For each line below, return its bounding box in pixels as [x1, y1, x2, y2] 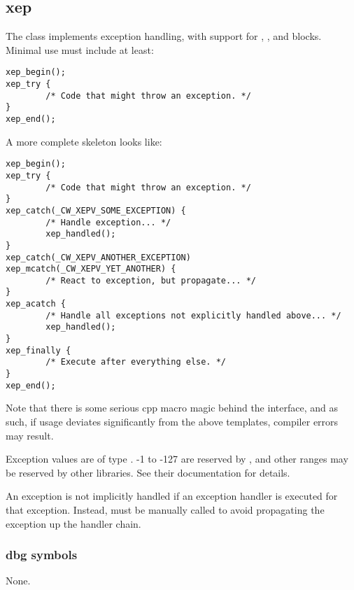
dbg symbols [6, 546, 78, 563]
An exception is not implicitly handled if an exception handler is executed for [6, 489, 338, 503]
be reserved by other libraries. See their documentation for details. [6, 465, 290, 479]
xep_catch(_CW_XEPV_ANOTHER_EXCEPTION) [6, 252, 191, 262]
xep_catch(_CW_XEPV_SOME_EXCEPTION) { [6, 205, 186, 216]
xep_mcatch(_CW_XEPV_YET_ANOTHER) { [6, 264, 176, 274]
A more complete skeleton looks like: [6, 134, 162, 148]
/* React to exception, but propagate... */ [45, 275, 256, 286]
